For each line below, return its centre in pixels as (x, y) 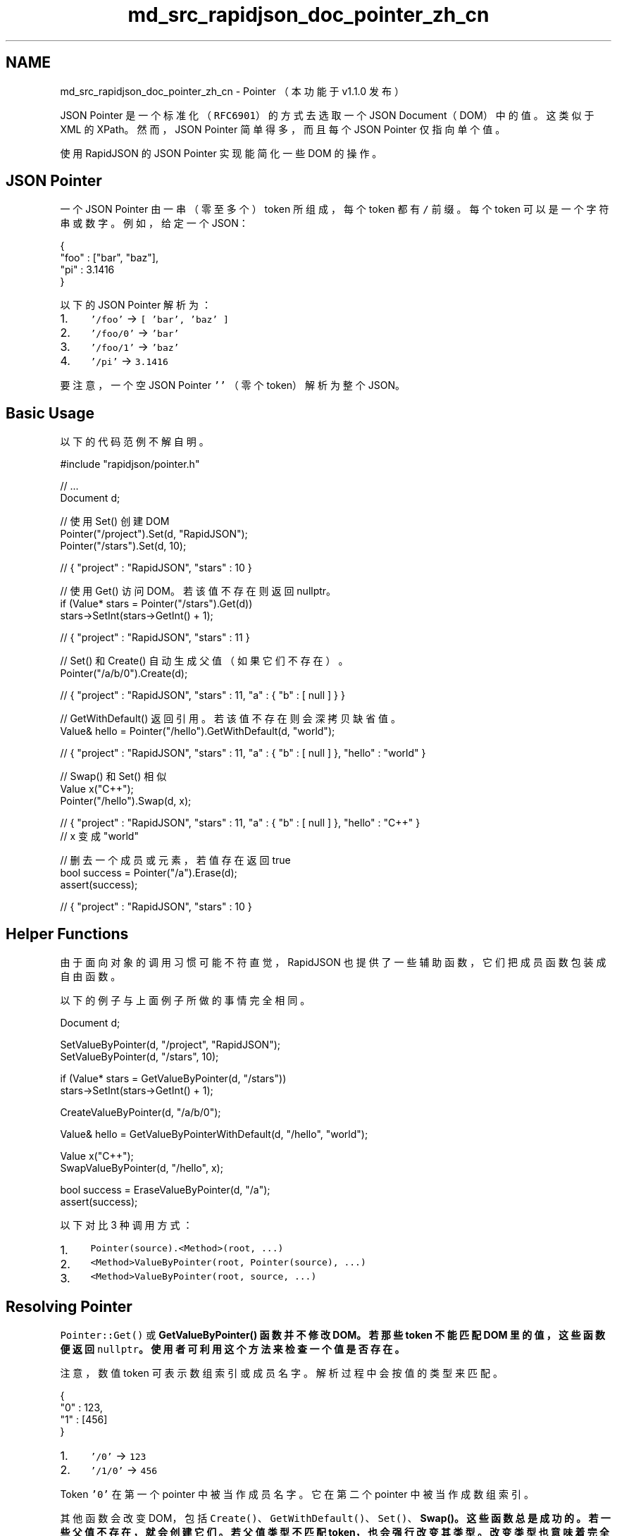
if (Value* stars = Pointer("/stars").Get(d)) (156, 604)
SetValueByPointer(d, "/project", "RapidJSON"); (170, 1045)
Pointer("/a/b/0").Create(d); (124, 674)
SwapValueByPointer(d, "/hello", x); (142, 1168)
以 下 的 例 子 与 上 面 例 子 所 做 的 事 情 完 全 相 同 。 (185, 1001)
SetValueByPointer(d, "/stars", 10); (139, 1057)
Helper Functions (67, 934)
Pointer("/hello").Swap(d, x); (126, 801)
